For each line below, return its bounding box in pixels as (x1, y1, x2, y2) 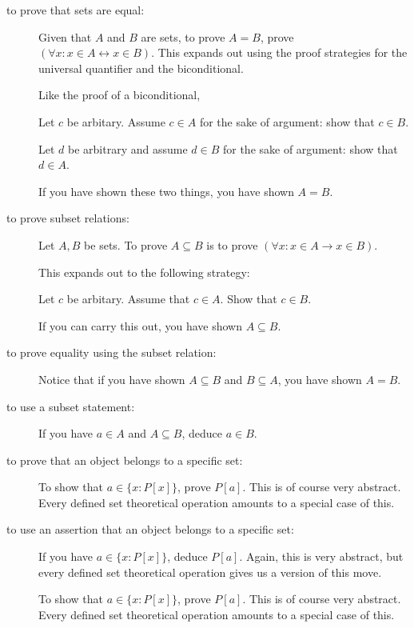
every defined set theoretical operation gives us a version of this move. (38, 563, 382, 580)
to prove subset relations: (6, 210, 129, 226)
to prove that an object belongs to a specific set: (6, 451, 243, 468)
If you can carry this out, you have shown (38, 317, 242, 334)
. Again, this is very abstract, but (239, 548, 404, 565)
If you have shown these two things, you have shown (38, 182, 294, 199)
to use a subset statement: (6, 398, 135, 414)
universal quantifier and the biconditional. (38, 59, 244, 76)
